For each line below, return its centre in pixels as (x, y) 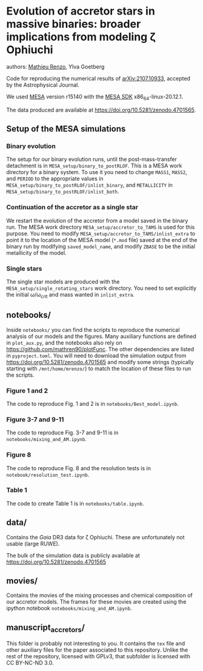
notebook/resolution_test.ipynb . (48, 474)
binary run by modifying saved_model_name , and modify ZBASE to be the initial (101, 246)
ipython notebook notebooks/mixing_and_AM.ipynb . (69, 609)
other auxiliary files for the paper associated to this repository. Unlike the (97, 650)
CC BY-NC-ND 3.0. (30, 663)
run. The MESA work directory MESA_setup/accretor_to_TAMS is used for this (101, 227)
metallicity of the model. (36, 252)
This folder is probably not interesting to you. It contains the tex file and (96, 644)
